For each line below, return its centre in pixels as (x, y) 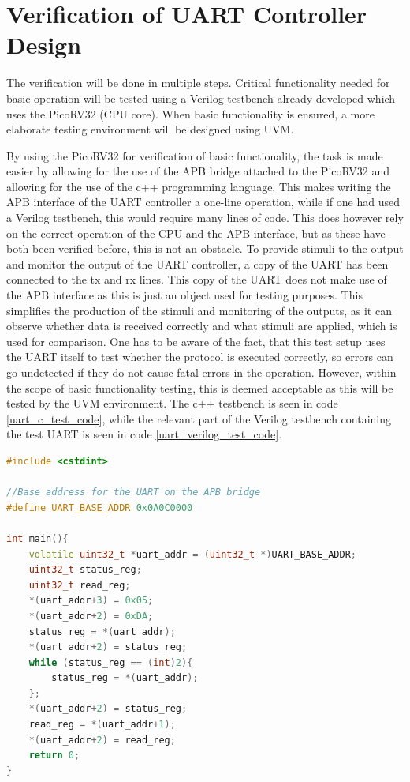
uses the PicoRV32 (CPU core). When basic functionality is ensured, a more (190, 113)
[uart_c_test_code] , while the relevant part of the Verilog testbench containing (199, 418)
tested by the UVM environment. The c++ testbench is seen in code (172, 403)
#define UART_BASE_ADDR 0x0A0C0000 (100, 508)
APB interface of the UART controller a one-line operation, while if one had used (203, 202)
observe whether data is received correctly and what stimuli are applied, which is (202, 326)
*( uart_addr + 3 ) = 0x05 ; (91, 601)
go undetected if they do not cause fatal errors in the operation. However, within (201, 372)
